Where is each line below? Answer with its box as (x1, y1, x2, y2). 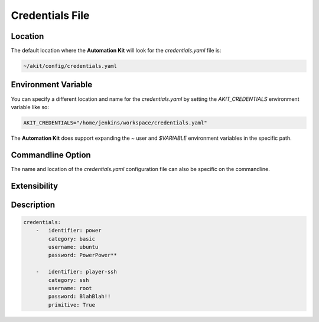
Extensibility (11, 180, 58, 191)
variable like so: (11, 103, 50, 110)
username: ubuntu (48, 244, 99, 250)
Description (11, 199, 56, 209)
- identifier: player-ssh (35, 268, 118, 275)
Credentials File (11, 9, 90, 22)
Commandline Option (11, 150, 91, 160)
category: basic (48, 235, 96, 242)
